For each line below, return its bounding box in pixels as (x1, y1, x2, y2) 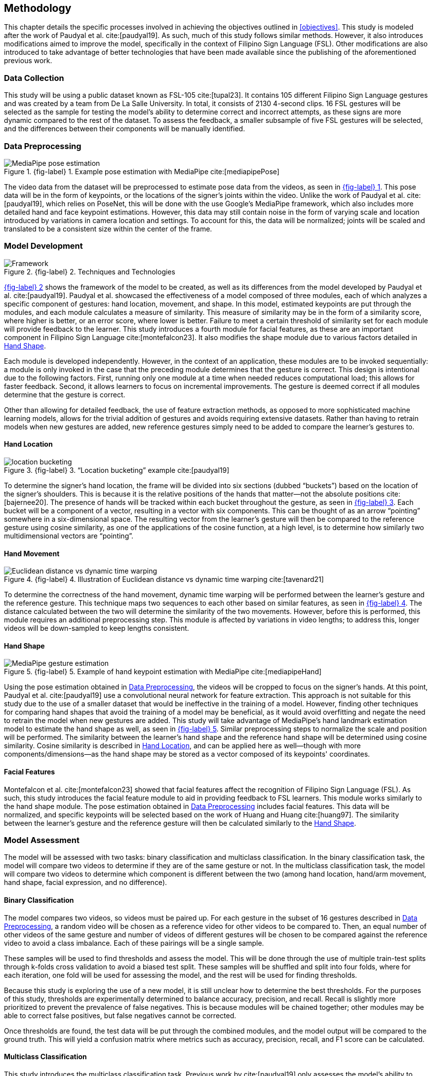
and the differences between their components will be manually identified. (4, 124, 245, 133)
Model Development (4, 241, 83, 251)
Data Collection (4, 73, 64, 83)
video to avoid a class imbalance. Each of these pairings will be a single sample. (4, 938, 264, 947)
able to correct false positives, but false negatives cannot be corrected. (4, 1011, 236, 1020)
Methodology (4, 2, 72, 14)
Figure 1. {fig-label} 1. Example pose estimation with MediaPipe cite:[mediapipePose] (4, 167, 279, 176)
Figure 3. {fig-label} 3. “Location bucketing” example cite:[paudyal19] (4, 465, 230, 474)
